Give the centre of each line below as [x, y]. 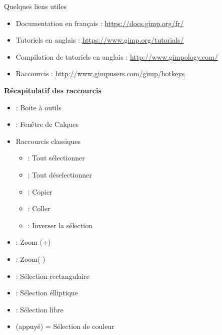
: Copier [40, 191]
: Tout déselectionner [60, 174]
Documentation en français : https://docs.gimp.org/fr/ [100, 23]
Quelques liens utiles [35, 6]
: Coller [39, 208]
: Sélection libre [39, 309]
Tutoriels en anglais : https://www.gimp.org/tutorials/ [100, 40]
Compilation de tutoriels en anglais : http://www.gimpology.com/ [117, 56]
